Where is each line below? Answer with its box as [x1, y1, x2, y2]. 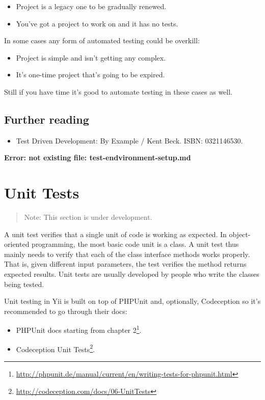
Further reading [4, 111, 89, 127]
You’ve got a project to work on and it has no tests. [16, 18, 178, 28]
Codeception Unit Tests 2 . [16, 342, 95, 354]
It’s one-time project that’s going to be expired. [16, 69, 165, 80]
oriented [4, 239, 30, 249]
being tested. [4, 278, 44, 289]
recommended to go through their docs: [4, 305, 127, 316]
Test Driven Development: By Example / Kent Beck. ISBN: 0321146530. [16, 135, 243, 146]
